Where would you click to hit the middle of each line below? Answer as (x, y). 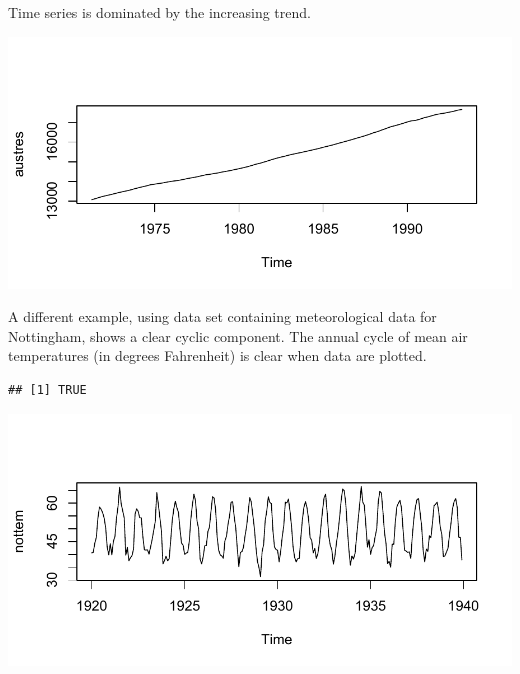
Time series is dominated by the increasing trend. (159, 12)
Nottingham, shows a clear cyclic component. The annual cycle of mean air (238, 335)
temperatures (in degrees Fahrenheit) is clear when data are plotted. (217, 355)
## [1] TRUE (47, 389)
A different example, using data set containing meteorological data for (222, 316)
